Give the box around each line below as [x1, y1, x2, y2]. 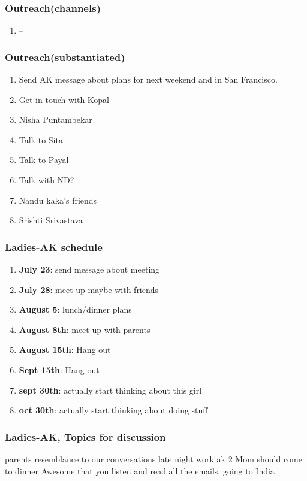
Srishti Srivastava [19, 214, 83, 226]
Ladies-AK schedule [5, 239, 103, 254]
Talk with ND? [19, 174, 74, 186]
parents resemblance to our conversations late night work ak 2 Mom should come [5, 452, 302, 465]
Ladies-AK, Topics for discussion [5, 429, 166, 444]
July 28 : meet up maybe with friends [19, 283, 159, 295]
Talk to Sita [19, 133, 63, 146]
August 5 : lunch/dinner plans [19, 303, 132, 316]
